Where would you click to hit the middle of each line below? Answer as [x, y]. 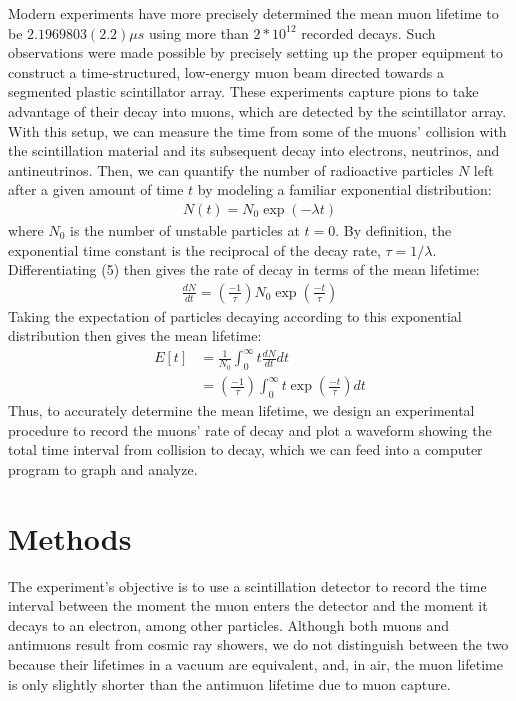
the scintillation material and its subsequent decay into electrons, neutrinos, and [254, 150]
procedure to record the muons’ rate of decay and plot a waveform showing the [250, 429]
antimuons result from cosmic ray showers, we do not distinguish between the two [258, 644]
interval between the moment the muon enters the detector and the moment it [248, 605]
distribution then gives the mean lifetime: [135, 335]
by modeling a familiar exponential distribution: [344, 189]
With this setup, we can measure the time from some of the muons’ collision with [257, 130]
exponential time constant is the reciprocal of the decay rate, [194, 249]
